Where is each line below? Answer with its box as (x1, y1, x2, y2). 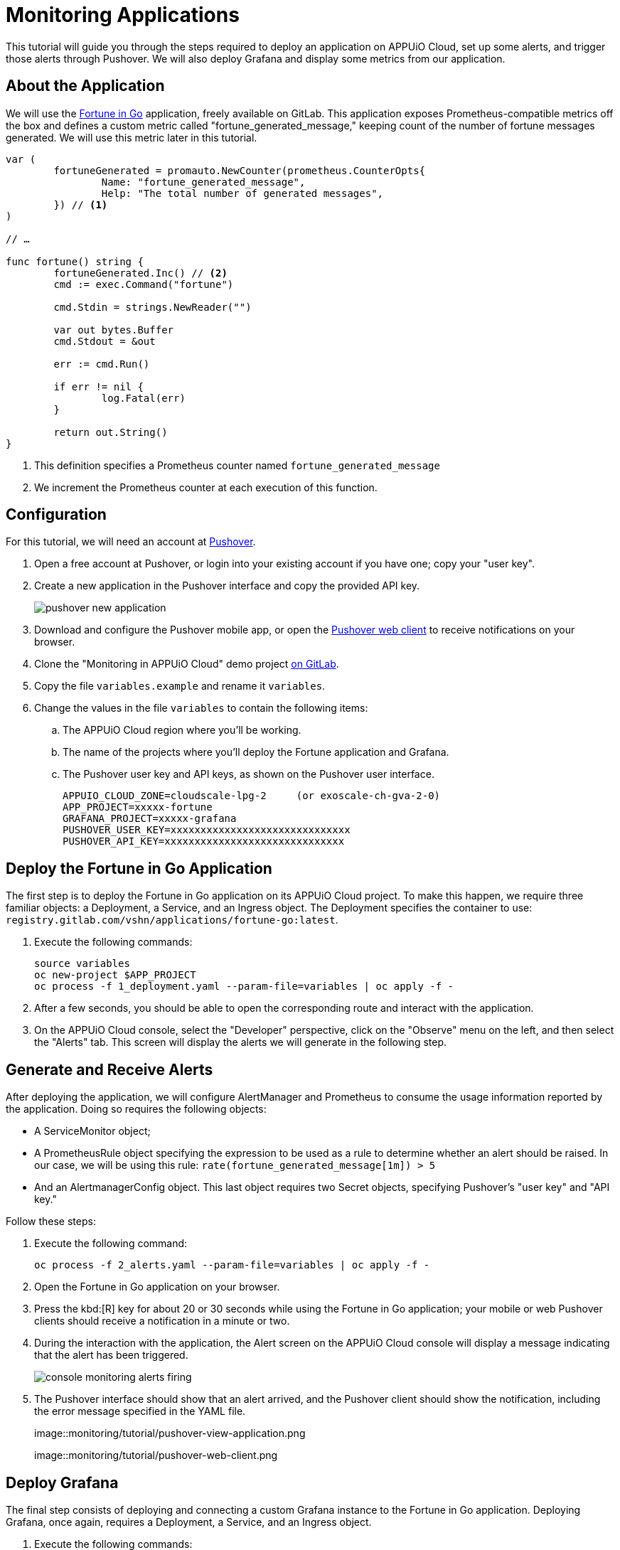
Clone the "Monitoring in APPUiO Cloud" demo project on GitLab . (34, 658, 339, 670)
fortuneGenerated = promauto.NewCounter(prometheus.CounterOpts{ (53, 164, 426, 176)
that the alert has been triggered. (34, 1349, 188, 1362)
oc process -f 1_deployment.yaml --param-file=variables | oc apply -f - (34, 980, 454, 993)
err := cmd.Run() (53, 358, 150, 370)
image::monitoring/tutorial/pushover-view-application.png (34, 1427, 306, 1440)
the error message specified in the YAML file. (34, 1405, 246, 1418)
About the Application (6, 77, 165, 95)
